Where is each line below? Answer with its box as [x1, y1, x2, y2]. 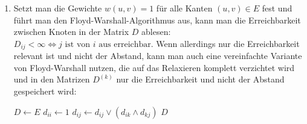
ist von [65, 40, 91, 49]
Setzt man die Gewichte [13, 2, 102, 14]
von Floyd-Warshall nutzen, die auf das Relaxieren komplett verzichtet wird [13, 61, 295, 73]
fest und [262, 2, 292, 14]
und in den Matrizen [13, 73, 90, 85]
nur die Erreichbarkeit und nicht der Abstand [116, 73, 285, 85]
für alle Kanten [156, 2, 213, 14]
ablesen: [141, 25, 171, 38]
